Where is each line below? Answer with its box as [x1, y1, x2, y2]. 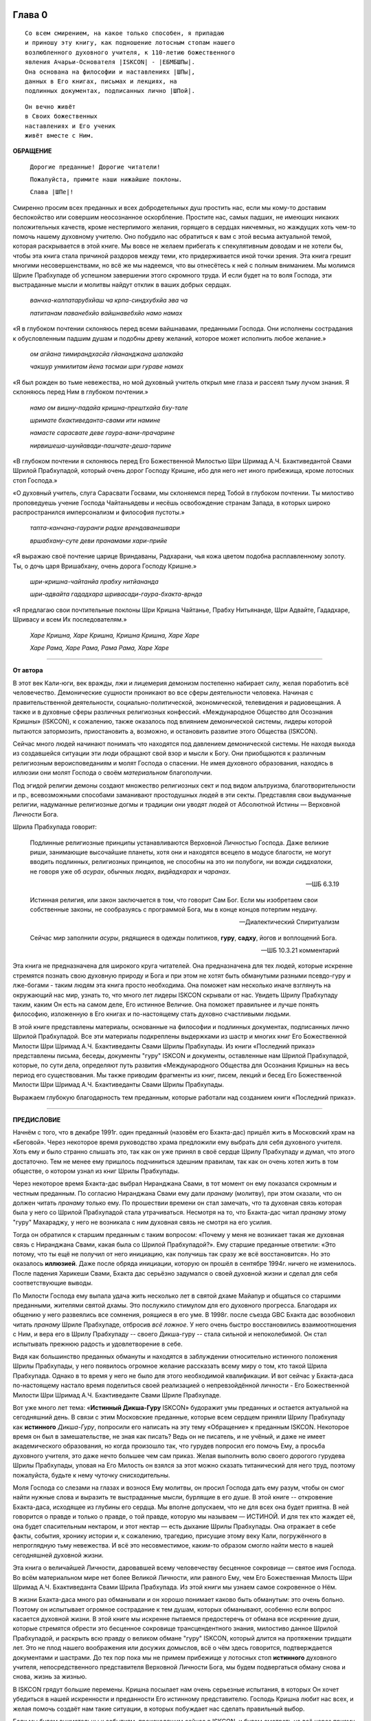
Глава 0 [12, 9, 48, 21]
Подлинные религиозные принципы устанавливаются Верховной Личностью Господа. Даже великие [30, 838, 329, 847]
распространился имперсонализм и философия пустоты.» [12, 508, 185, 516]
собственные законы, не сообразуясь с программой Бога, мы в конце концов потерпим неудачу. [30, 905, 317, 914]
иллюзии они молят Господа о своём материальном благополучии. [12, 768, 212, 777]
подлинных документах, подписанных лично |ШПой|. [25, 87, 196, 95]
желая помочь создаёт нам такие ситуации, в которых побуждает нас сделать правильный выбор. [12, 1704, 305, 1713]
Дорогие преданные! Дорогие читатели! [30, 162, 161, 171]
